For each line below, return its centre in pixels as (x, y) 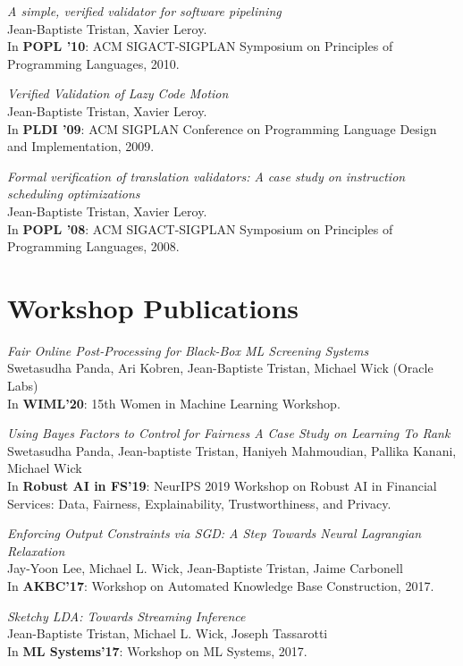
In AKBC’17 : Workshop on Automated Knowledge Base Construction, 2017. (221, 585)
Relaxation (36, 550)
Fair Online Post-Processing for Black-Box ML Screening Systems (188, 350)
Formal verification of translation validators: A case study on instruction (206, 176)
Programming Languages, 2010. (93, 63)
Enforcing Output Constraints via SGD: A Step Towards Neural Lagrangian (215, 533)
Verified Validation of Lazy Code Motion (118, 93)
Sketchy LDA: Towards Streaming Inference (126, 615)
